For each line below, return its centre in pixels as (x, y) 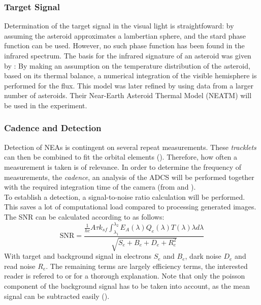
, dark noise (203, 256)
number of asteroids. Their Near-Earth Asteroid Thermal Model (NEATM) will (128, 95)
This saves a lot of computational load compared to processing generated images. (130, 207)
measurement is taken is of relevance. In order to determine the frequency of (123, 166)
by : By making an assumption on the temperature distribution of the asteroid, (127, 65)
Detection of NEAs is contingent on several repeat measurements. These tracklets (130, 147)
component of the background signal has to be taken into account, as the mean (127, 285)
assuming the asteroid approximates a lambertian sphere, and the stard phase (125, 35)
